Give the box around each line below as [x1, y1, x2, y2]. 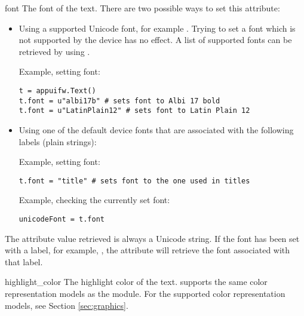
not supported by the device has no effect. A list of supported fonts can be [19, 33, 292, 46]
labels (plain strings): [19, 135, 97, 148]
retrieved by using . [19, 45, 90, 57]
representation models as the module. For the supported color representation [5, 287, 285, 299]
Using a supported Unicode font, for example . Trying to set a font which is [19, 22, 296, 34]
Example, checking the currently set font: [19, 194, 170, 206]
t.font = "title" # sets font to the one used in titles [19, 176, 250, 185]
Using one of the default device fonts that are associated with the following [19, 123, 294, 136]
